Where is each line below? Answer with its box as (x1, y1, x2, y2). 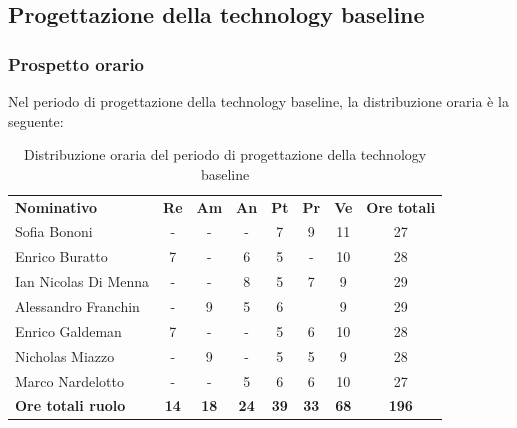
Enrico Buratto (15, 246, 108, 267)
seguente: (8, 110, 64, 131)
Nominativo (15, 196, 98, 217)
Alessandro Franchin (15, 296, 140, 316)
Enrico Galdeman (15, 320, 122, 341)
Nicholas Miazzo (15, 345, 115, 366)
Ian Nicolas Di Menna (15, 271, 150, 292)
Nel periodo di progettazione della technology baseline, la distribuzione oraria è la (8, 91, 509, 111)
